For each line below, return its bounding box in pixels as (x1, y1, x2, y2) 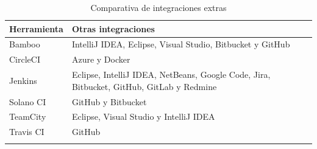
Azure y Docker (71, 53, 130, 66)
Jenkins (9, 74, 37, 86)
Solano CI (9, 95, 46, 108)
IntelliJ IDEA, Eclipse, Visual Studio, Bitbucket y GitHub (71, 38, 290, 50)
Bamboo (9, 38, 40, 50)
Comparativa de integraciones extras (90, 1, 227, 13)
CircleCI (9, 53, 40, 66)
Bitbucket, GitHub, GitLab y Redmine (71, 80, 217, 92)
